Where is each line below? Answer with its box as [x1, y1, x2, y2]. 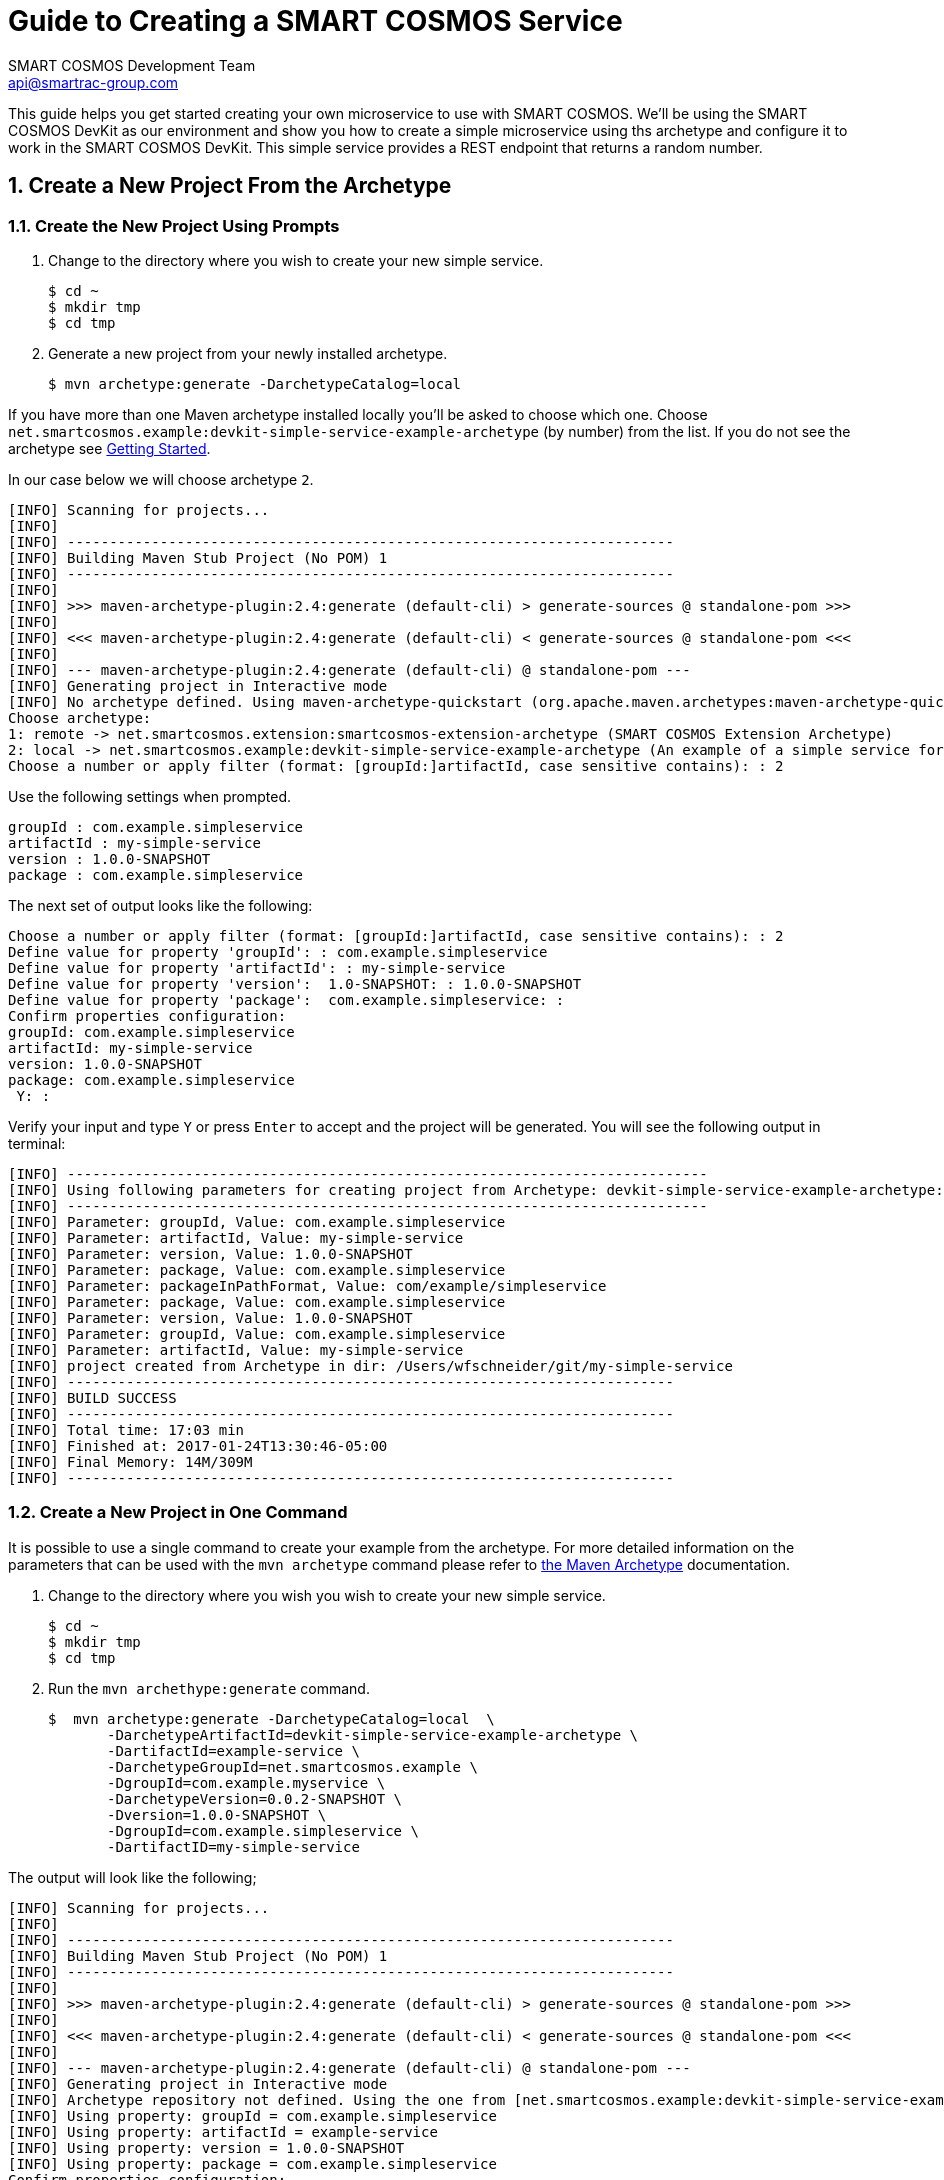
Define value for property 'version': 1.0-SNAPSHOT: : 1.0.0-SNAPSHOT [8, 975, 582, 992]
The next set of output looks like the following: [8, 896, 313, 914]
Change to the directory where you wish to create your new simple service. [48, 251, 544, 269]
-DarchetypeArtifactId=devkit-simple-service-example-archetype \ [107, 1726, 639, 1743]
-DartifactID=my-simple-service [107, 1838, 360, 1855]
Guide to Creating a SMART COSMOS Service [8, 4, 623, 38]
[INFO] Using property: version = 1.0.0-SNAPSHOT [8, 2139, 405, 2156]
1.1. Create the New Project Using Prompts [8, 215, 340, 236]
